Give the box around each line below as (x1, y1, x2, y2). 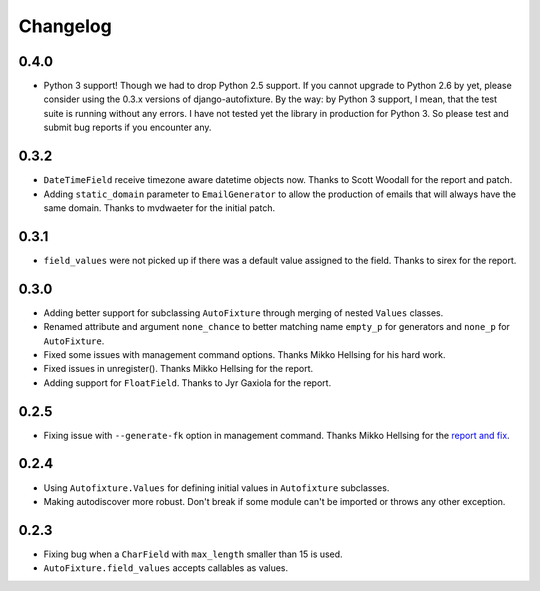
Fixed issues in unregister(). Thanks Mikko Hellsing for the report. (43, 363, 314, 375)
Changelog (18, 15, 112, 37)
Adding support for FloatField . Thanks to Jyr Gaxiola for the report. (43, 376, 332, 389)
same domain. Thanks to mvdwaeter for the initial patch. (43, 201, 275, 214)
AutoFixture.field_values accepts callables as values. (43, 562, 289, 574)
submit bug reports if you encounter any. (43, 121, 212, 134)
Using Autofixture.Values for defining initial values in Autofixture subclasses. (43, 481, 390, 494)
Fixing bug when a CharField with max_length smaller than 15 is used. (43, 548, 344, 560)
